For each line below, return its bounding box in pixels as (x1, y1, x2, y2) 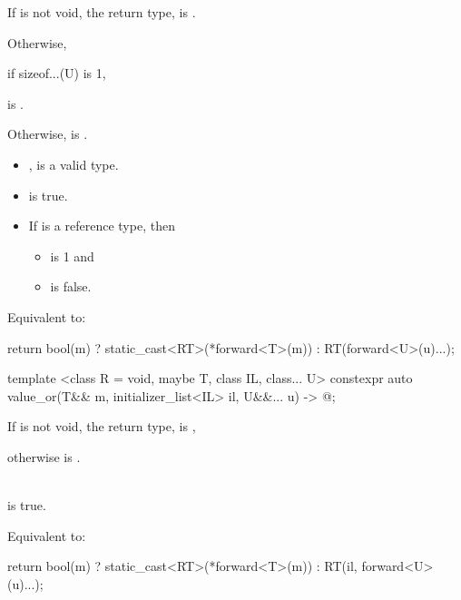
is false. (50, 277, 92, 296)
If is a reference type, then (28, 216, 175, 235)
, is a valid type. (28, 154, 119, 173)
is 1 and (50, 246, 94, 265)
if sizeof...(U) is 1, (7, 64, 106, 83)
